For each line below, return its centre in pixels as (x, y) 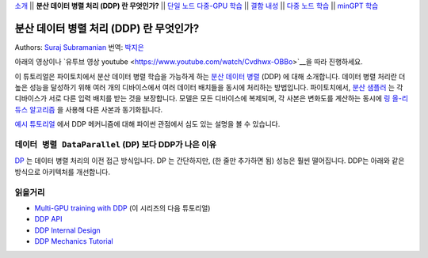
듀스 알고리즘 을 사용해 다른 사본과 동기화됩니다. (89, 109)
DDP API (48, 219)
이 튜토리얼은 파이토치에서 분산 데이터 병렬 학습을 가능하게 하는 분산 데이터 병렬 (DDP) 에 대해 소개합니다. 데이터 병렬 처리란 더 (210, 76)
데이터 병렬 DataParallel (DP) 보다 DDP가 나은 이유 (116, 145)
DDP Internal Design (67, 230)
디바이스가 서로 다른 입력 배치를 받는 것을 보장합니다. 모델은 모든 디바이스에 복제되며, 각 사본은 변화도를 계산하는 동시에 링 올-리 (211, 98)
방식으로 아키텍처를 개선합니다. (63, 172)
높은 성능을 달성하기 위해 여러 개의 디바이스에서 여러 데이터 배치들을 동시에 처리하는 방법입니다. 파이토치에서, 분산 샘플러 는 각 (209, 88)
